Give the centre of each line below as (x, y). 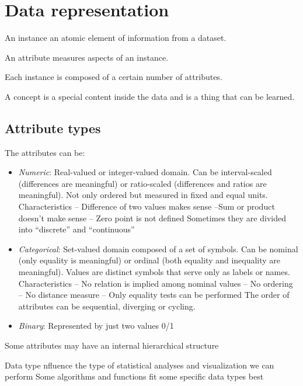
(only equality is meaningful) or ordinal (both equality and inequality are (149, 260)
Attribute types (53, 128)
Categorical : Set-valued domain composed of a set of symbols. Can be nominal (158, 248)
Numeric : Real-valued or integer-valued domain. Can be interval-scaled (145, 172)
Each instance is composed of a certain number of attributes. (114, 77)
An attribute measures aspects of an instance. (87, 57)
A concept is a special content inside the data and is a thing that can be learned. (150, 96)
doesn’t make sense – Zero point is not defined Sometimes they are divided (152, 218)
